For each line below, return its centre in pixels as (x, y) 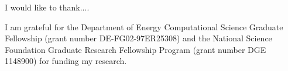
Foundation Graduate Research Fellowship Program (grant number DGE (136, 49)
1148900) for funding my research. (66, 61)
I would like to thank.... (47, 7)
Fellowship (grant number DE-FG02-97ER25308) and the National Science (138, 38)
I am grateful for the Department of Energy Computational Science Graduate (144, 26)
